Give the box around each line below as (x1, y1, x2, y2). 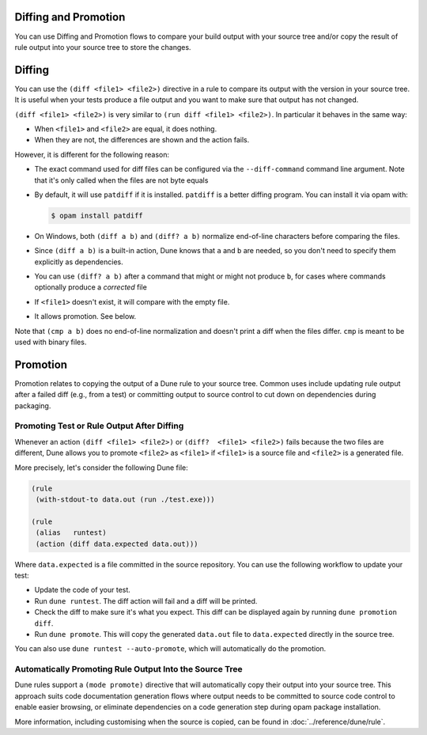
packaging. (14, 400, 51, 411)
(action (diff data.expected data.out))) (36, 539, 198, 548)
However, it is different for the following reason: (14, 150, 170, 159)
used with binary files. (14, 337, 87, 347)
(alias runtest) (36, 529, 107, 537)
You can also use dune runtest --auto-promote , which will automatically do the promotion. (14, 644, 327, 654)
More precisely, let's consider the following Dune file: (14, 463, 189, 472)
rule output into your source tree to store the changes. (14, 42, 191, 51)
